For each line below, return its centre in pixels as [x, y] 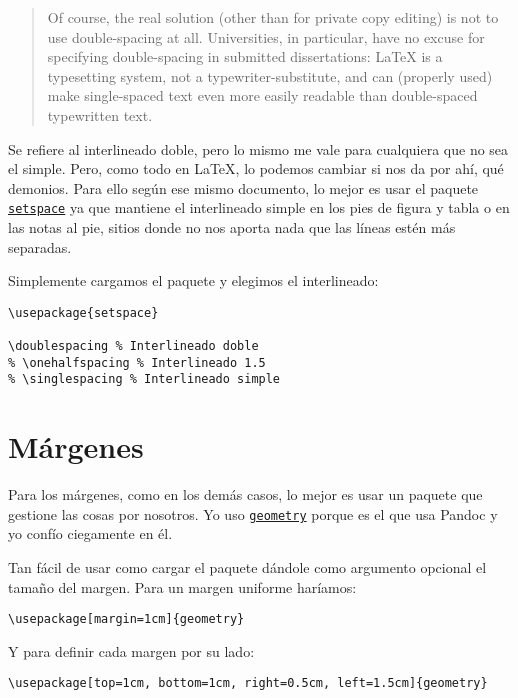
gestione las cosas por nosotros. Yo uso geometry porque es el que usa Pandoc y [253, 513]
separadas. [40, 246]
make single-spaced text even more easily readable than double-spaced [262, 95]
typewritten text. [100, 114]
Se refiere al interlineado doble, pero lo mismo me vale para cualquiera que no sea [258, 148]
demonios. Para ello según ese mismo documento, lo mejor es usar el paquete [243, 187]
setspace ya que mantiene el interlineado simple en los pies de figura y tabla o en [259, 207]
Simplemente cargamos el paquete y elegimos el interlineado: [193, 280]
